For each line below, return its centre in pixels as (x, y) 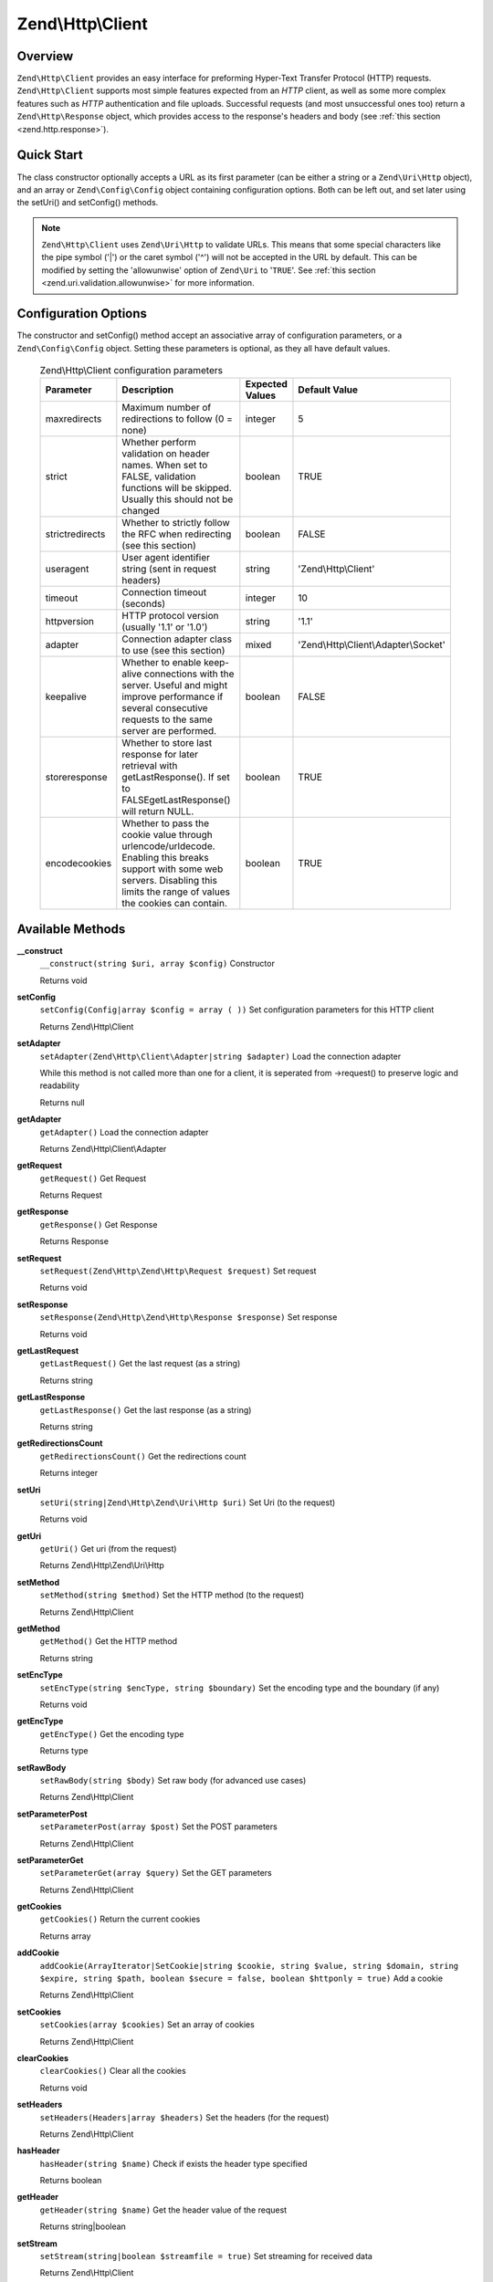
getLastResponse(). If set (176, 778)
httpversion (70, 622)
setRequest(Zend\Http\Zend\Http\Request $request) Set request (178, 1271)
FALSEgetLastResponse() (176, 801)
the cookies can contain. (175, 904)
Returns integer (69, 1473)
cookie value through (168, 835)
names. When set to (165, 466)
